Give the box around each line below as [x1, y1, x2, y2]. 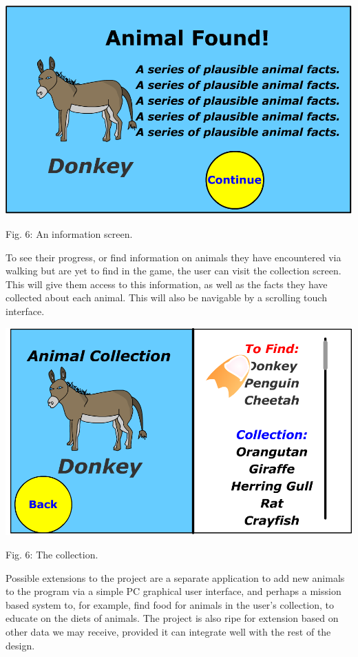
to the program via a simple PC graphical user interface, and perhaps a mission [6, 584, 341, 598]
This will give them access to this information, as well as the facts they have [6, 276, 328, 291]
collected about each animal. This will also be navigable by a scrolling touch [6, 290, 327, 305]
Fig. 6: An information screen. [6, 227, 133, 241]
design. [6, 638, 35, 652]
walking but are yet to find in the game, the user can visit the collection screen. [6, 263, 341, 278]
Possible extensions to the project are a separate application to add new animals [6, 570, 345, 585]
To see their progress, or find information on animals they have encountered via [6, 250, 341, 264]
